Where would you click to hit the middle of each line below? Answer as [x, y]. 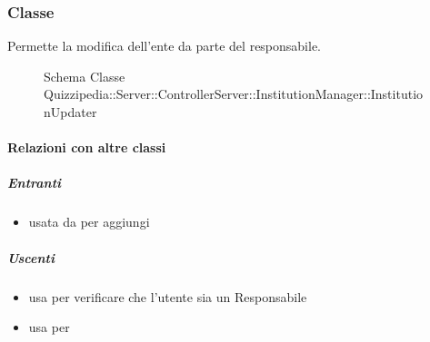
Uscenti [31, 257]
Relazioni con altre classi [87, 147]
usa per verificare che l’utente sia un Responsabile [168, 296]
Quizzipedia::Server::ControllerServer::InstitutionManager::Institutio [234, 94]
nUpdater [70, 112]
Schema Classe [85, 76]
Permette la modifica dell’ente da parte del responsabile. [165, 46]
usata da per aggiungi [89, 222]
